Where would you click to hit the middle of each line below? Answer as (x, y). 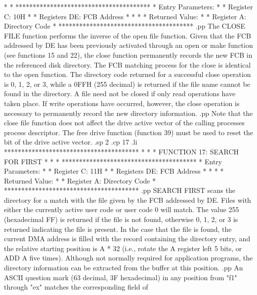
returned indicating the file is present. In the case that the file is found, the (118, 229)
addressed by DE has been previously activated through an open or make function (128, 45)
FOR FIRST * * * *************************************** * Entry (113, 161)
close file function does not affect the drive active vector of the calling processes (124, 123)
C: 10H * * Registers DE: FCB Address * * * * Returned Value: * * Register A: (125, 16)
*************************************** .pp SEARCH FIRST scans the (120, 190)
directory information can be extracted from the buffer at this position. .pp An (124, 268)
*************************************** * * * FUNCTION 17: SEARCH (122, 151)
